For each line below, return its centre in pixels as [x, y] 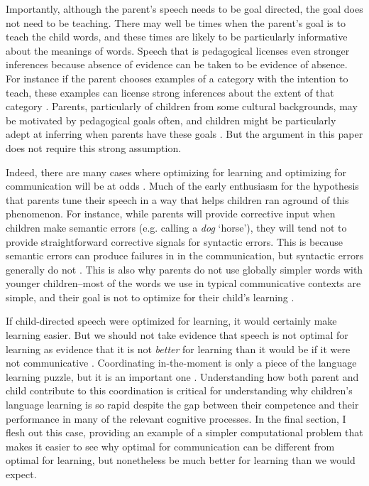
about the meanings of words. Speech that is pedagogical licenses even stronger [178, 50]
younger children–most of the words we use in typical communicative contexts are [183, 283]
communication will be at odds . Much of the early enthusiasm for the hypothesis [182, 186]
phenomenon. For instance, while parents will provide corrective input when [171, 214]
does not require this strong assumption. [94, 147]
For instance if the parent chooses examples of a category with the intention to [177, 78]
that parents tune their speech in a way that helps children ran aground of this [177, 199]
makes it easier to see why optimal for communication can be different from [170, 446]
